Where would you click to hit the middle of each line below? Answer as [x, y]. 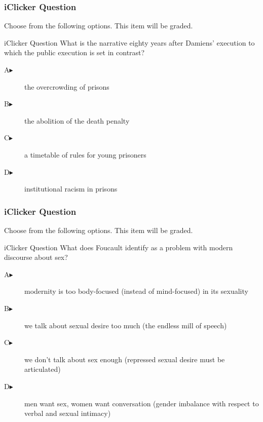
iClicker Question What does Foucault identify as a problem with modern [119, 247]
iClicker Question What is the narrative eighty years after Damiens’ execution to [129, 42]
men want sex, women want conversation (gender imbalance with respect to [142, 403]
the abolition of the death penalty [77, 120]
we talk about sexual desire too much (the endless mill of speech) [126, 325]
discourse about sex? [36, 257]
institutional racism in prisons [71, 189]
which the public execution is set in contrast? [74, 52]
